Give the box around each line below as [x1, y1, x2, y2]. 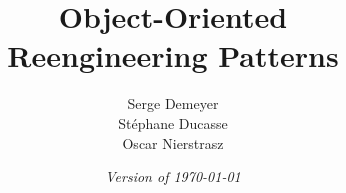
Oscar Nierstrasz [122, 132, 224, 153]
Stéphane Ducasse [118, 112, 228, 133]
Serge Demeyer [127, 93, 219, 114]
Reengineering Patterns [7, 35, 339, 76]
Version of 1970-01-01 [105, 166, 241, 187]
